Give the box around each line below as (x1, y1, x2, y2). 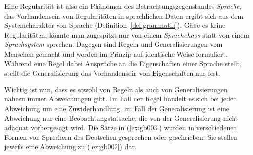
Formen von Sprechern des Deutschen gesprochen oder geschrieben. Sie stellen (4, 132, 237, 142)
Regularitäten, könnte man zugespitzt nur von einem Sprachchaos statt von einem (4, 29, 250, 39)
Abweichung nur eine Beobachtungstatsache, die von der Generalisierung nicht (4, 113, 238, 123)
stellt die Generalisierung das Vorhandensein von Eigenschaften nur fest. (4, 68, 220, 78)
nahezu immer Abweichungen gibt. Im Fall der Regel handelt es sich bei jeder (4, 94, 236, 104)
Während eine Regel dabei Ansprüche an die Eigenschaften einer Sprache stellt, (4, 58, 242, 68)
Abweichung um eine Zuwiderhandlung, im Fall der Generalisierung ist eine (4, 103, 230, 113)
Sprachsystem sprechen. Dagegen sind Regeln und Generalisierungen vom (4, 39, 223, 49)
